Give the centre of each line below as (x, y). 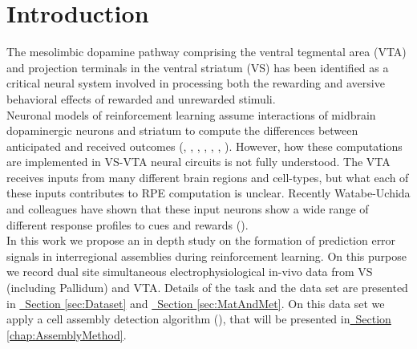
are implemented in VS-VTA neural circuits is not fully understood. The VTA (198, 162)
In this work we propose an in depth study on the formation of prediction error (201, 240)
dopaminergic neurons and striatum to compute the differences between (182, 130)
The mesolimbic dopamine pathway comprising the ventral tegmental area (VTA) (206, 52)
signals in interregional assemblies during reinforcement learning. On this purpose (207, 256)
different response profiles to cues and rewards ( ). (128, 224)
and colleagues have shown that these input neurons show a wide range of (188, 209)
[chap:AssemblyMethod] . (67, 334)
